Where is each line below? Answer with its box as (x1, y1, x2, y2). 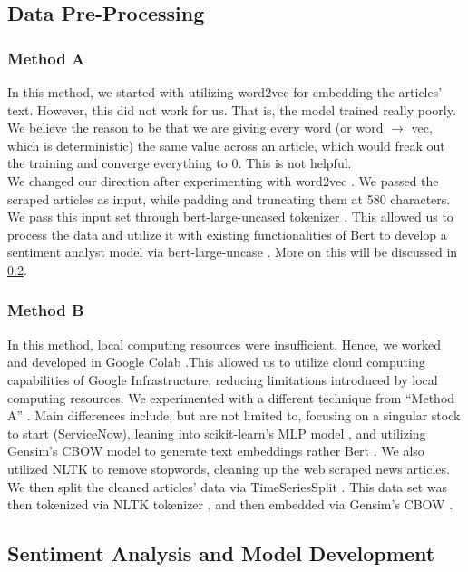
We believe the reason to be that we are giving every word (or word (7, 118, 384, 137)
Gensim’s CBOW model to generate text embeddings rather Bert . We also (7, 441, 424, 460)
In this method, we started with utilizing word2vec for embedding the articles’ (7, 83, 443, 101)
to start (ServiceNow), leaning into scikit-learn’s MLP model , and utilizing (7, 423, 426, 442)
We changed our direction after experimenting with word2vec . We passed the (7, 171, 439, 190)
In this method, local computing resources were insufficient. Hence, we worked (7, 334, 441, 353)
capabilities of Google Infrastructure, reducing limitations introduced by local (7, 370, 438, 389)
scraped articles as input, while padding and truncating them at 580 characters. (7, 189, 451, 208)
